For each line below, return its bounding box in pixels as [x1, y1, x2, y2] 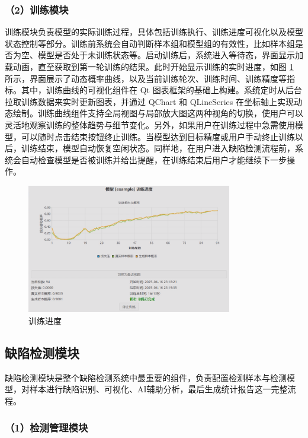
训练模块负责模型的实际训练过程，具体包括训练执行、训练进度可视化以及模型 [5, 26, 303, 38]
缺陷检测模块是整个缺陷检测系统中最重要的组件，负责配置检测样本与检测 [5, 371, 287, 383]
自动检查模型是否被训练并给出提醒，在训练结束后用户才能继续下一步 [21, 153, 287, 166]
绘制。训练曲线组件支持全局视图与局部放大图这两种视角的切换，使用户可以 [12, 107, 303, 119]
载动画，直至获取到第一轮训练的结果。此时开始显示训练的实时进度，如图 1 [5, 61, 294, 72]
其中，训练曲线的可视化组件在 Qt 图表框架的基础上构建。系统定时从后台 [21, 84, 302, 96]
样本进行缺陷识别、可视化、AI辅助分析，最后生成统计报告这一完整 [29, 383, 288, 395]
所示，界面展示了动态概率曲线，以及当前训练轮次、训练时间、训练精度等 [5, 72, 287, 84]
